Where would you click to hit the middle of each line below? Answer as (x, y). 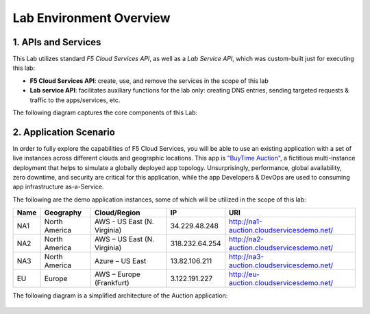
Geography (63, 213)
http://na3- (246, 257)
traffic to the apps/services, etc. (75, 100)
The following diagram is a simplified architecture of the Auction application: (120, 295)
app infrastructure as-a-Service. (58, 187)
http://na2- (246, 239)
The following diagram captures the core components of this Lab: (105, 112)
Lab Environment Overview (91, 18)
